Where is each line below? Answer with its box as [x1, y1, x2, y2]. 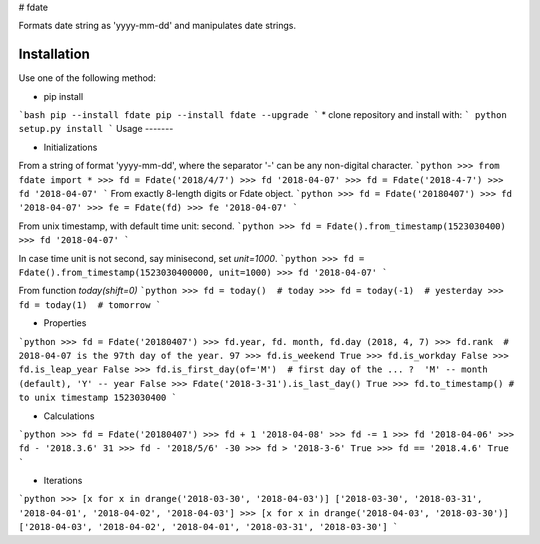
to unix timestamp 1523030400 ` [18, 392, 177, 404]
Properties [43, 317, 87, 329]
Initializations [43, 141, 98, 153]
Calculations [43, 410, 95, 422]
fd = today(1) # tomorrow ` [18, 299, 162, 310]
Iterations [43, 475, 83, 487]
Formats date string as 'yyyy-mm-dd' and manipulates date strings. [18, 20, 297, 32]
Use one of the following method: [18, 72, 157, 84]
